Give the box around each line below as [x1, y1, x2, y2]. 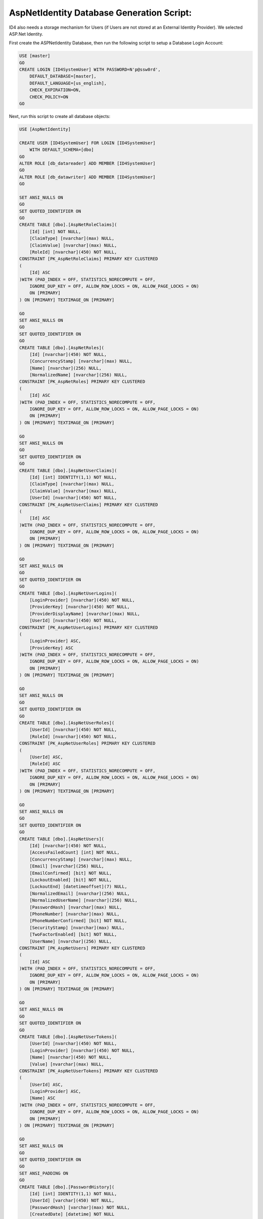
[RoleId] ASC [29, 761, 61, 767]
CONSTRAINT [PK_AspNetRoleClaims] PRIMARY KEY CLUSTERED [19, 256, 158, 262]
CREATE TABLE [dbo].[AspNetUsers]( [19, 836, 104, 842]
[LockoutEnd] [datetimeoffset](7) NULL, [29, 884, 128, 889]
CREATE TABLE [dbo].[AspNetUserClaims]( [19, 468, 117, 473]
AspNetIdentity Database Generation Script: [9, 7, 192, 18]
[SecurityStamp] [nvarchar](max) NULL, [29, 924, 125, 930]
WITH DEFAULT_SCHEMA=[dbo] [29, 147, 94, 153]
